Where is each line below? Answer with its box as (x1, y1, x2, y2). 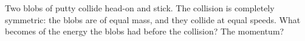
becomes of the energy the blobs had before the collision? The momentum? (5, 25, 284, 37)
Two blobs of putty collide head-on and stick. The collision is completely (5, 2, 275, 14)
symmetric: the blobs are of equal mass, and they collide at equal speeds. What (5, 13, 301, 26)
